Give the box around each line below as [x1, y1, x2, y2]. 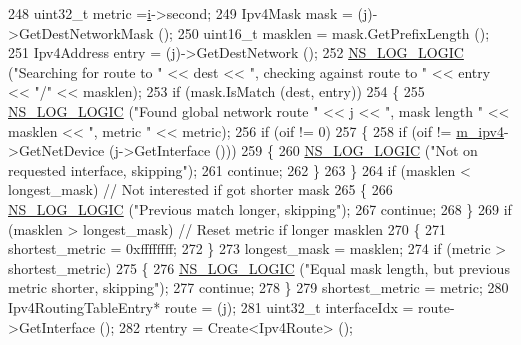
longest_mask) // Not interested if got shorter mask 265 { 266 [8, 179, 393, 200]
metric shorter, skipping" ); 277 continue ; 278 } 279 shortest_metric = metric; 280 [8, 277, 509, 298]
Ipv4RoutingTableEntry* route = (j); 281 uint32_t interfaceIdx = [8, 296, 414, 317]
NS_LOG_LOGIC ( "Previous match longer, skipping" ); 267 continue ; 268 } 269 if [8, 198, 512, 219]
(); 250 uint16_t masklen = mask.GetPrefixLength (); [158, 22, 490, 43]
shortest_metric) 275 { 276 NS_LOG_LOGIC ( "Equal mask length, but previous [8, 257, 510, 278]
